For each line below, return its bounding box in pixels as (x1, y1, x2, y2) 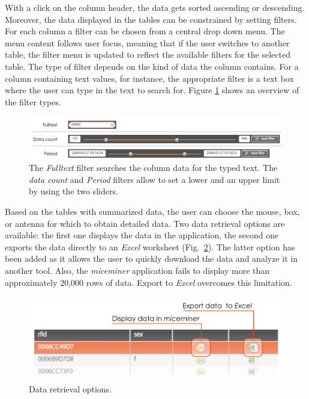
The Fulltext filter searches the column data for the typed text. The (29, 161, 278, 174)
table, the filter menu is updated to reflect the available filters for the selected (5, 48, 290, 61)
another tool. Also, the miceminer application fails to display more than (5, 264, 270, 276)
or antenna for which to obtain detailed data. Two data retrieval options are (5, 217, 285, 229)
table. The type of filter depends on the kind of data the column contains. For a (5, 60, 299, 72)
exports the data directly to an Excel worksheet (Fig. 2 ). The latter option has (5, 240, 295, 253)
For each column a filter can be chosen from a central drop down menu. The (5, 25, 285, 37)
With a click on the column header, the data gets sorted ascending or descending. (5, 1, 305, 13)
